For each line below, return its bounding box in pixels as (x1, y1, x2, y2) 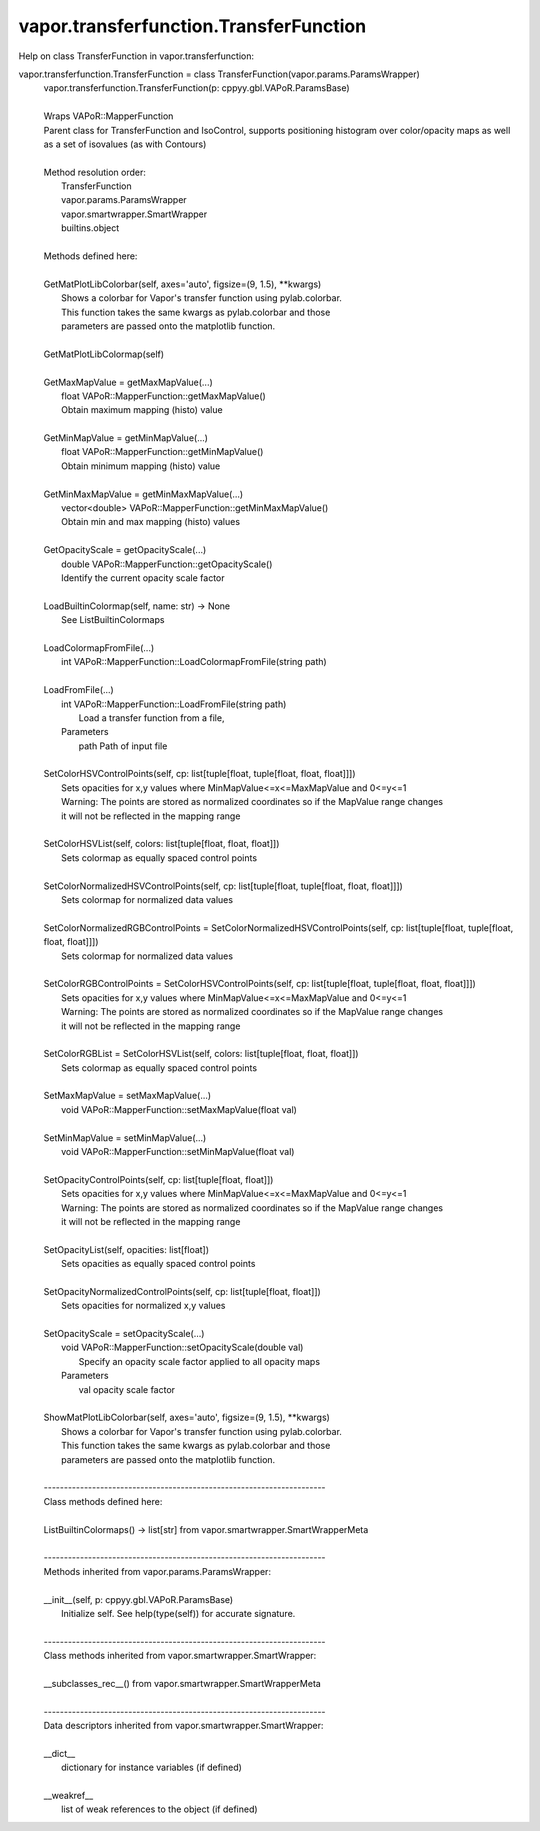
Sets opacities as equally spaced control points (61, 1258, 256, 1270)
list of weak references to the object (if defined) (61, 1803, 259, 1815)
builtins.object (61, 222, 120, 234)
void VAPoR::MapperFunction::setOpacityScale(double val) (61, 1341, 304, 1354)
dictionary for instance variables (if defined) (61, 1761, 242, 1774)
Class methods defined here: (43, 1495, 163, 1507)
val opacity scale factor (78, 1383, 175, 1395)
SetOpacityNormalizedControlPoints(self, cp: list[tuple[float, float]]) (43, 1285, 322, 1297)
